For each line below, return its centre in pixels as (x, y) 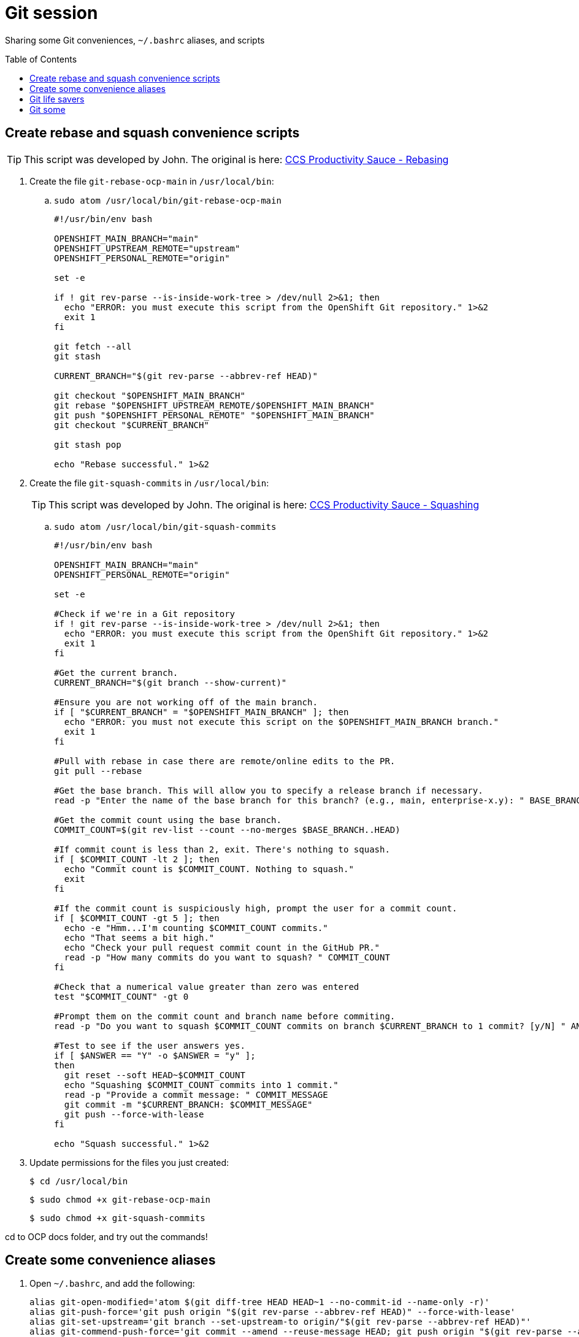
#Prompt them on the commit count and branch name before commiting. (225, 1016)
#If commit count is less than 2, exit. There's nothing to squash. (222, 849)
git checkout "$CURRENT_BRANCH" (132, 425)
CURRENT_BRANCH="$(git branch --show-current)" (171, 682)
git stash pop (88, 444)
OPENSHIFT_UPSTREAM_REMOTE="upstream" (147, 248)
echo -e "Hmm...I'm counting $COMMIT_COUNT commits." (196, 928)
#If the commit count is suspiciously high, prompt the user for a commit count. (256, 908)
